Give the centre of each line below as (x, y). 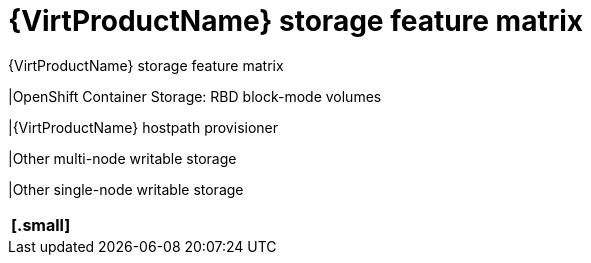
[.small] (41, 224)
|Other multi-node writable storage (122, 158)
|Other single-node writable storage (126, 189)
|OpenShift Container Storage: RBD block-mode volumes (195, 96)
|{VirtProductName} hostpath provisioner (143, 127)
